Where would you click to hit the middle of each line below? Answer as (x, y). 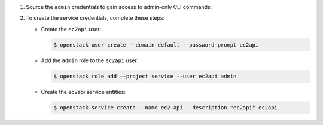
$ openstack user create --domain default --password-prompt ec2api (156, 45)
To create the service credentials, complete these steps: (95, 18)
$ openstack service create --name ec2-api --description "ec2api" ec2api (166, 107)
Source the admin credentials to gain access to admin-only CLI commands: (119, 7)
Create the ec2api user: (71, 29)
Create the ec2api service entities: (83, 92)
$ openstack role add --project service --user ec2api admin (145, 76)
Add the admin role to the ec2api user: (90, 60)
